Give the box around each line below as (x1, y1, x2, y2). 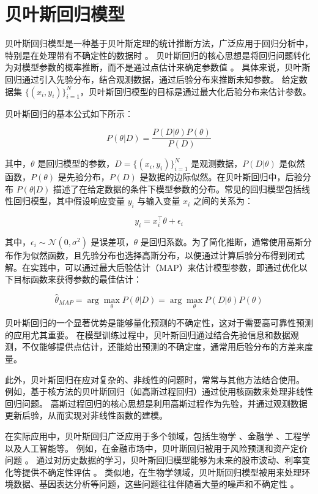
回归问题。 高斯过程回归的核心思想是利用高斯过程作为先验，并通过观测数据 (5, 397, 308, 409)
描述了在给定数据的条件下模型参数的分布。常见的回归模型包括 (53, 182, 301, 195)
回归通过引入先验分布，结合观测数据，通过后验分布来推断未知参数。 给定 (5, 72, 299, 85)
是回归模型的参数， (37, 157, 115, 170)
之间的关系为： (193, 194, 253, 207)
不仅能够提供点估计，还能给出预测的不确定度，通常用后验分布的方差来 (21, 340, 305, 353)
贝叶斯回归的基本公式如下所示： (5, 107, 133, 120)
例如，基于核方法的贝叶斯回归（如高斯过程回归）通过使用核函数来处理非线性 (5, 385, 313, 398)
